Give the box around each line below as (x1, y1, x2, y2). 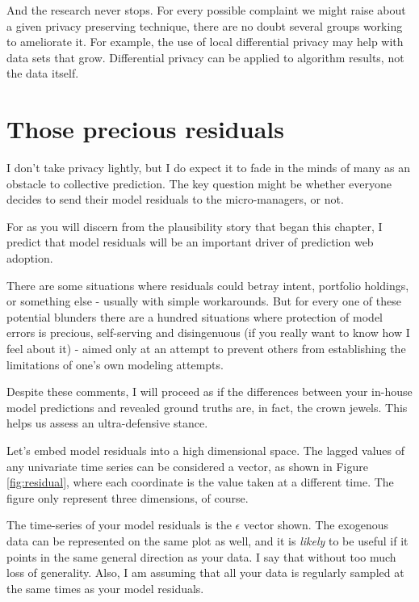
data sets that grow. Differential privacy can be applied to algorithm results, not (6, 48, 404, 65)
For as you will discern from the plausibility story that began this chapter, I (6, 217, 383, 234)
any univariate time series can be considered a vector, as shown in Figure (6, 457, 368, 474)
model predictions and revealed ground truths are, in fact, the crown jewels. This (6, 398, 408, 415)
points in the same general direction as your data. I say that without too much (6, 548, 396, 565)
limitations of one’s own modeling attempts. (6, 356, 224, 373)
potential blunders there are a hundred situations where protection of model (6, 308, 383, 325)
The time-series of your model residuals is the (6, 516, 232, 533)
